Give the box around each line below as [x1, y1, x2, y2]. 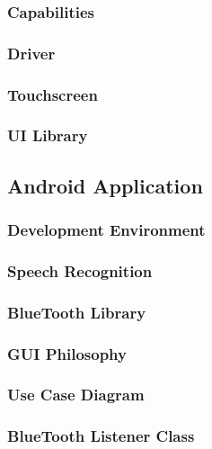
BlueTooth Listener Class [7, 425, 195, 447]
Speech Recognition [7, 259, 153, 282]
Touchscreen [7, 83, 98, 105]
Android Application [7, 171, 203, 199]
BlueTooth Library [7, 301, 146, 323]
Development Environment [7, 219, 206, 241]
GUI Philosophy [7, 342, 127, 364]
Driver [7, 41, 56, 64]
